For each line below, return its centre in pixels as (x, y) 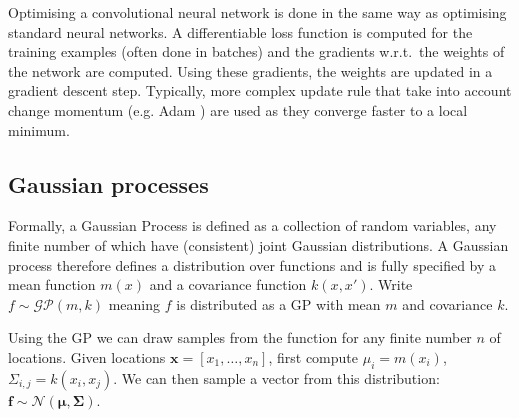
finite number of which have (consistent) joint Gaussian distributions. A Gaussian (258, 244)
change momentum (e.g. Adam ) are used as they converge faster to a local (238, 109)
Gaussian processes (108, 183)
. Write (391, 284)
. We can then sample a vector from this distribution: (276, 377)
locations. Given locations (87, 356)
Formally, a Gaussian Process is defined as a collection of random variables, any (252, 225)
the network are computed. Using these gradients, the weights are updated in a (250, 70)
